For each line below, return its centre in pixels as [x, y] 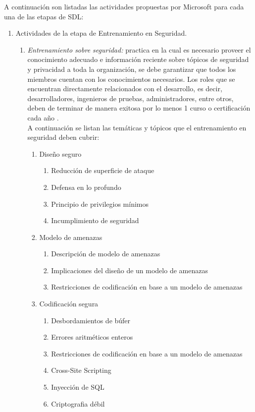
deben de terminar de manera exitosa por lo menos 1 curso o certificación [139, 108]
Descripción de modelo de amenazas [106, 254]
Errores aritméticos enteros [92, 337]
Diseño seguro [60, 153]
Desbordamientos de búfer [91, 320]
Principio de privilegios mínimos [100, 204]
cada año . [43, 117]
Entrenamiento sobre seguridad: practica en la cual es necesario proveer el [139, 49]
